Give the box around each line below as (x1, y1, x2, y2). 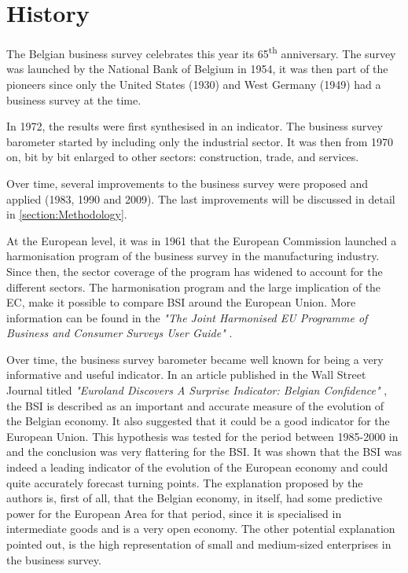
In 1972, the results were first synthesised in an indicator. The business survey (6, 118, 383, 134)
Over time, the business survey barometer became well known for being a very (6, 351, 384, 367)
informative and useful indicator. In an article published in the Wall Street (6, 366, 366, 383)
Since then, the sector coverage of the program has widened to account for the (6, 263, 383, 279)
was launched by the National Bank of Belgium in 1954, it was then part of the (6, 61, 388, 77)
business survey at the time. (6, 91, 142, 108)
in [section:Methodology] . (6, 206, 127, 222)
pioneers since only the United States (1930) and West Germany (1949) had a (6, 75, 381, 92)
